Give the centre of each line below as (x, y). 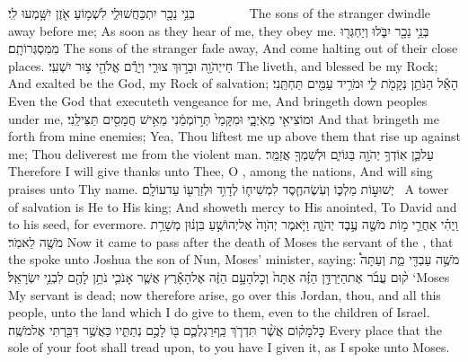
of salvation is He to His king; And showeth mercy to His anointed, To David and (233, 206)
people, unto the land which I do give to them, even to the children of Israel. (219, 312)
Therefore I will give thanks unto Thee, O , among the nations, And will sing (221, 171)
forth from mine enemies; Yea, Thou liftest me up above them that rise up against (235, 136)
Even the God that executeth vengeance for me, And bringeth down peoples (218, 100)
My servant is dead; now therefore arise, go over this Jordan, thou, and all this (225, 294)
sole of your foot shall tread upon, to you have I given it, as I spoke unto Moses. (229, 347)
